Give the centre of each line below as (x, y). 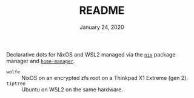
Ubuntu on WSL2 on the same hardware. (72, 89)
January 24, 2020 (102, 27)
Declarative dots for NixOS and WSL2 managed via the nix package (91, 54)
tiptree (16, 84)
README (102, 11)
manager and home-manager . (41, 61)
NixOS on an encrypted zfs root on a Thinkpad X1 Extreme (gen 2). (105, 78)
